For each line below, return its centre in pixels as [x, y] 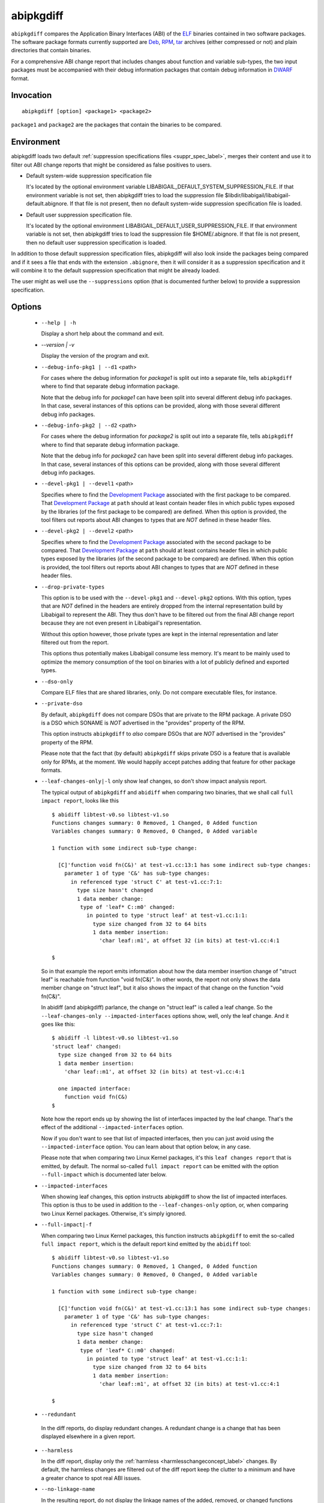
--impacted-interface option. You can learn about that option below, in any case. [146, 1147]
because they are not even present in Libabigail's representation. [121, 623]
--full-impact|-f [67, 1225]
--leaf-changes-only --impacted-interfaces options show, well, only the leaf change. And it [165, 1015]
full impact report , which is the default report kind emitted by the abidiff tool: [146, 1244]
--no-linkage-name [68, 1489]
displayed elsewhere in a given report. [88, 1436]
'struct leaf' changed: [87, 1046]
